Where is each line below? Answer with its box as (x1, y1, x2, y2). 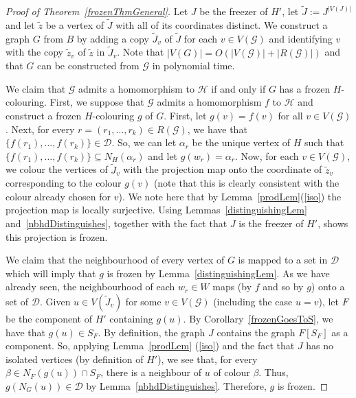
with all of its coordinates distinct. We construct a (115, 18, 328, 32)
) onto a (311, 279, 345, 294)
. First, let (164, 108, 207, 123)
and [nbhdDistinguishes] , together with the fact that (5, 216, 227, 230)
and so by (263, 279, 304, 294)
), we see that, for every (157, 351, 258, 366)
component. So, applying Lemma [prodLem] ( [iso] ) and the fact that (5, 338, 295, 353)
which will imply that (5, 266, 96, 280)
